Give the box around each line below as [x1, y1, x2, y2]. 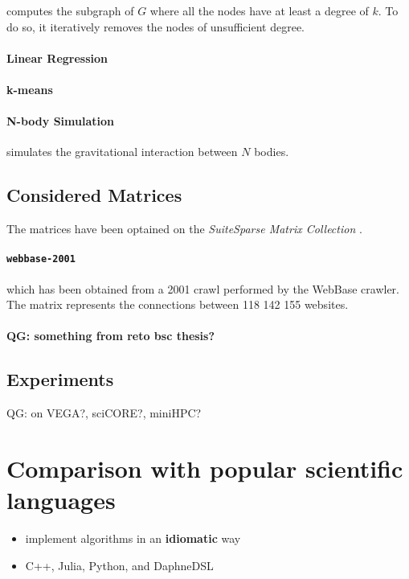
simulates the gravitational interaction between [6, 143, 238, 160]
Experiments [6, 367, 114, 392]
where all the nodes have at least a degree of [149, 2, 369, 18]
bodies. [254, 143, 289, 160]
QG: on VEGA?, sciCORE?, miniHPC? [6, 404, 202, 421]
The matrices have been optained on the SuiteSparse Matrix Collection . [6, 220, 362, 237]
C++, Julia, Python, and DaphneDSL [25, 556, 214, 573]
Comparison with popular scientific [6, 451, 403, 484]
